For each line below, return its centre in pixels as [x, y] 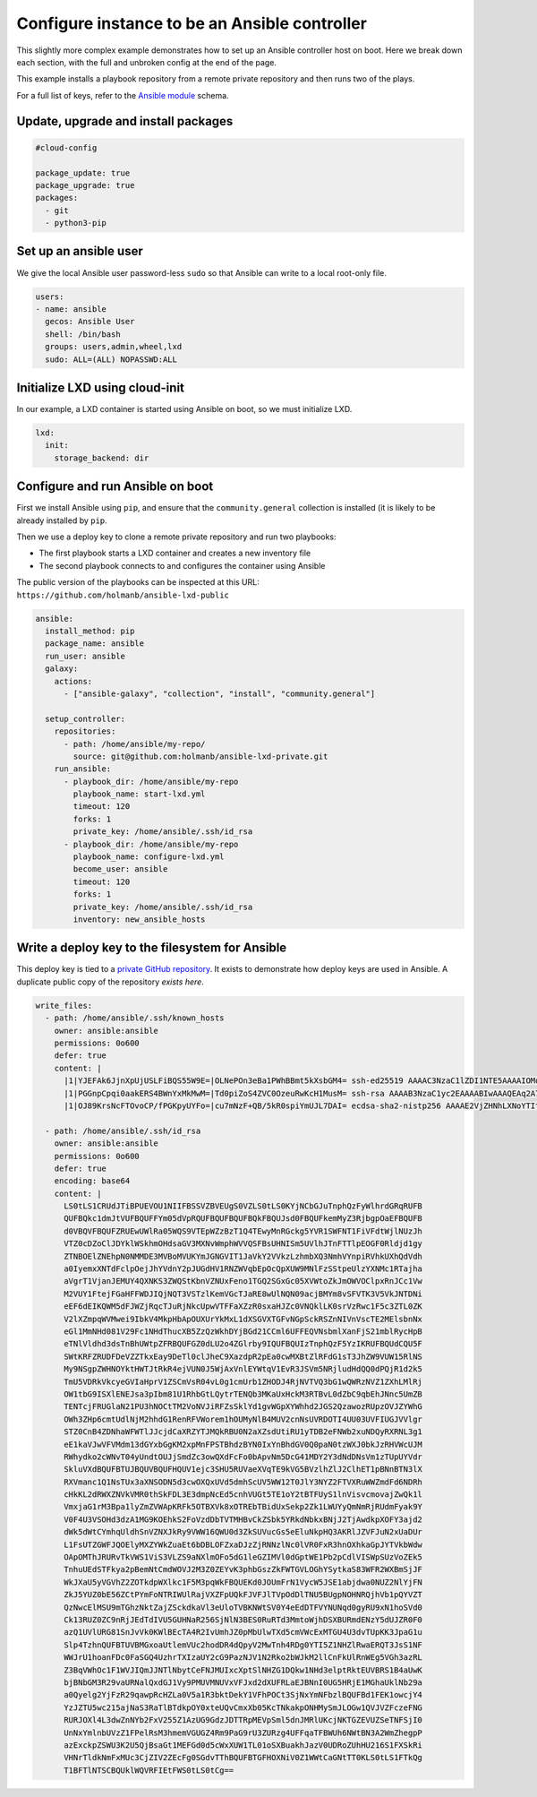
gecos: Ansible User [90, 322]
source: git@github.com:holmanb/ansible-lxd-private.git [200, 756]
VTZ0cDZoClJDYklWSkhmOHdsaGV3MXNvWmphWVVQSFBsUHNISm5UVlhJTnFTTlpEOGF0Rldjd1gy [243, 1244]
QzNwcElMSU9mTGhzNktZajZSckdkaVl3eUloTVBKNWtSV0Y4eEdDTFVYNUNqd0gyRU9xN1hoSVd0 [243, 1607]
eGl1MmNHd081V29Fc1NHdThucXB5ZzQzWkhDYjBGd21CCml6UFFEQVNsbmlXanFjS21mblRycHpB [243, 1332]
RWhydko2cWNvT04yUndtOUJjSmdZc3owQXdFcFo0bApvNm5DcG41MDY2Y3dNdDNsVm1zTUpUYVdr [243, 1457]
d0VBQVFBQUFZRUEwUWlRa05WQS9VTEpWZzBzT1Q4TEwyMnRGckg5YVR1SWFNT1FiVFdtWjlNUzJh [243, 1231]
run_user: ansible [85, 656]
